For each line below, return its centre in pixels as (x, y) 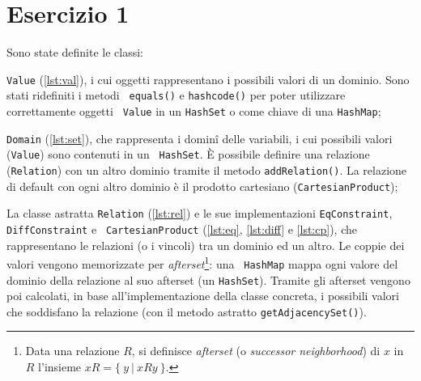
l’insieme (60, 367)
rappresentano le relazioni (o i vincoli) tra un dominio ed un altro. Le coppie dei (206, 245)
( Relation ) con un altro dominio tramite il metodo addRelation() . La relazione (207, 170)
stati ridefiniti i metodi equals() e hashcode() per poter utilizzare (176, 95)
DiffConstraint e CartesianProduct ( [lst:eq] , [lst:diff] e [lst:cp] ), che (182, 229)
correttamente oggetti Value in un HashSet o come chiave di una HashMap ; (194, 111)
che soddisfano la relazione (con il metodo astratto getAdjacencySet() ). (187, 311)
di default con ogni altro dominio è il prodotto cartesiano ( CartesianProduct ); (202, 186)
